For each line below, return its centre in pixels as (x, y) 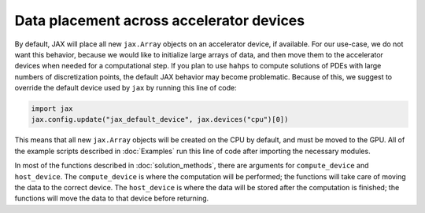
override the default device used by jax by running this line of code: (126, 88)
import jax (52, 109)
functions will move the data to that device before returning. (112, 198)
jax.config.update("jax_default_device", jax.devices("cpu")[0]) (160, 119)
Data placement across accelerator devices (160, 20)
